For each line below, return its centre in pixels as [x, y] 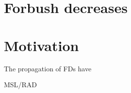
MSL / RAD [20, 85]
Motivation [41, 45]
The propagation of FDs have [48, 68]
